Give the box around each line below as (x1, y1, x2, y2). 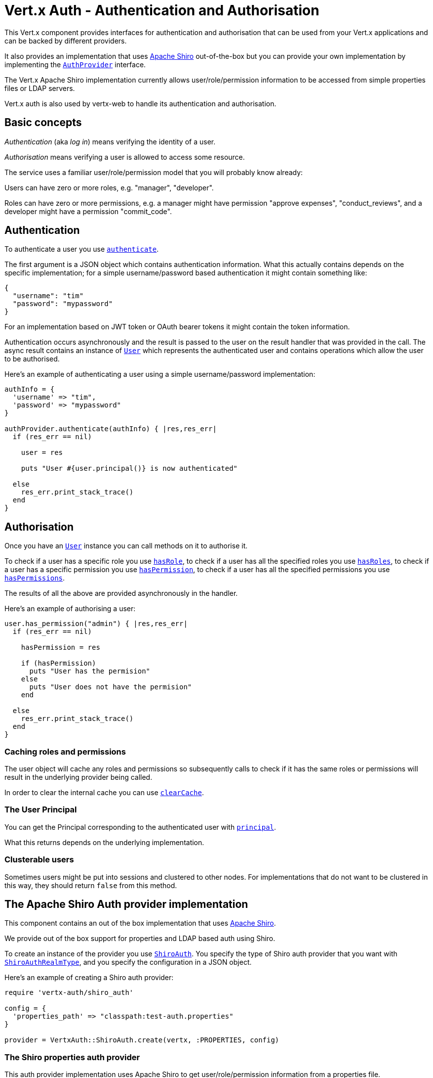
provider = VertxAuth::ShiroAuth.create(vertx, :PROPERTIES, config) (4, 1036, 279, 1044)
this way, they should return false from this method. (4, 881, 177, 890)
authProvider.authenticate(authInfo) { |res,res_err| (4, 425, 217, 433)
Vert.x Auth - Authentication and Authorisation (4, 2, 319, 19)
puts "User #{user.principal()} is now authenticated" (21, 464, 238, 473)
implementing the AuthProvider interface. (4, 60, 146, 69)
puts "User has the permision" (29, 667, 151, 675)
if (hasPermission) (21, 659, 96, 668)
